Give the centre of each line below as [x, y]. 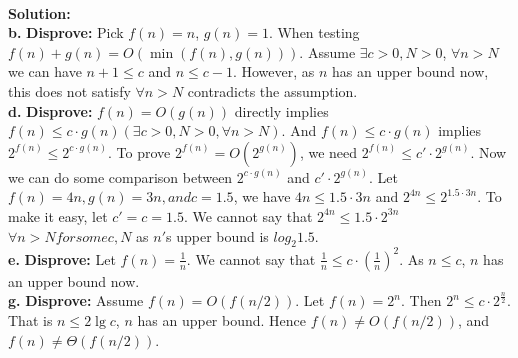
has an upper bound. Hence [222, 320]
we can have [45, 71]
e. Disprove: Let [62, 258]
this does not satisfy [69, 90]
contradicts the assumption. [272, 90]
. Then [421, 300]
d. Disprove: [50, 110]
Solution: [39, 12]
